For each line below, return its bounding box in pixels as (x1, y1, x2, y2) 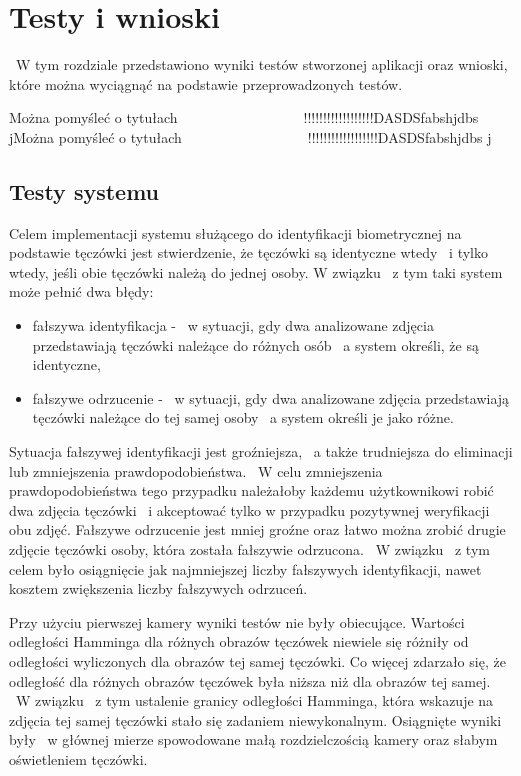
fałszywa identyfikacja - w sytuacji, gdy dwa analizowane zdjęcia (32, 315, 434, 336)
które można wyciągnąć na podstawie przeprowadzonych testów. (9, 73, 403, 94)
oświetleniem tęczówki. (9, 748, 148, 769)
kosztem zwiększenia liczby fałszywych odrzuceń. (9, 578, 308, 599)
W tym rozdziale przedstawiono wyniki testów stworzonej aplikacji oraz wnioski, (15, 54, 508, 75)
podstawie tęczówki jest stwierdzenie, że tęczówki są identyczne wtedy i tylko (9, 242, 488, 263)
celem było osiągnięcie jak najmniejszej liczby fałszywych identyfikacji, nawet (9, 558, 482, 579)
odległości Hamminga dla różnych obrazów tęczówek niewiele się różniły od (9, 631, 469, 652)
